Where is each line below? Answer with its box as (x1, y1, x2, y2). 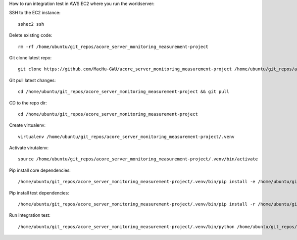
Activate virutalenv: (9, 145, 49, 151)
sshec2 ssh (18, 21, 45, 27)
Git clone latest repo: (9, 54, 52, 60)
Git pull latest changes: (9, 77, 56, 83)
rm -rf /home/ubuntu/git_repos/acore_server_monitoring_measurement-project (18, 44, 209, 49)
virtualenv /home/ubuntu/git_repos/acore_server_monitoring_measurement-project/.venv (18, 134, 235, 140)
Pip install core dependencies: (9, 167, 71, 173)
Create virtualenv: (9, 122, 46, 128)
